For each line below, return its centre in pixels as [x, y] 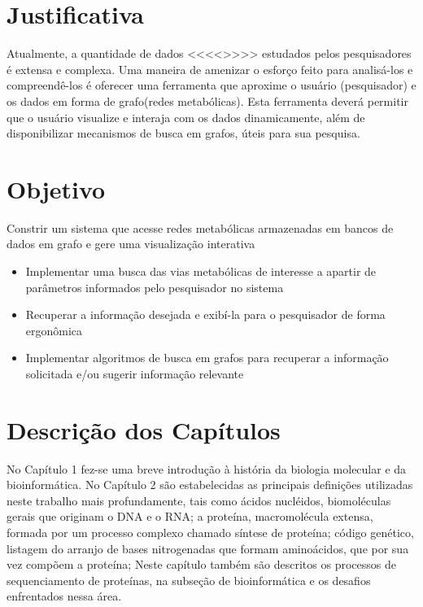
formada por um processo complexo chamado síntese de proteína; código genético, [210, 533]
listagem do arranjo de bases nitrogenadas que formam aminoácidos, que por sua [208, 548]
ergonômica [54, 330]
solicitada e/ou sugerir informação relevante [135, 373]
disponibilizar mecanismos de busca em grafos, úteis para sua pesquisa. [183, 133]
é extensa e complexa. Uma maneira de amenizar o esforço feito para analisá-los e [210, 69]
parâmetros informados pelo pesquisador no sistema [155, 287]
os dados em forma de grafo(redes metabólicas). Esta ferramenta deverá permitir [207, 100]
